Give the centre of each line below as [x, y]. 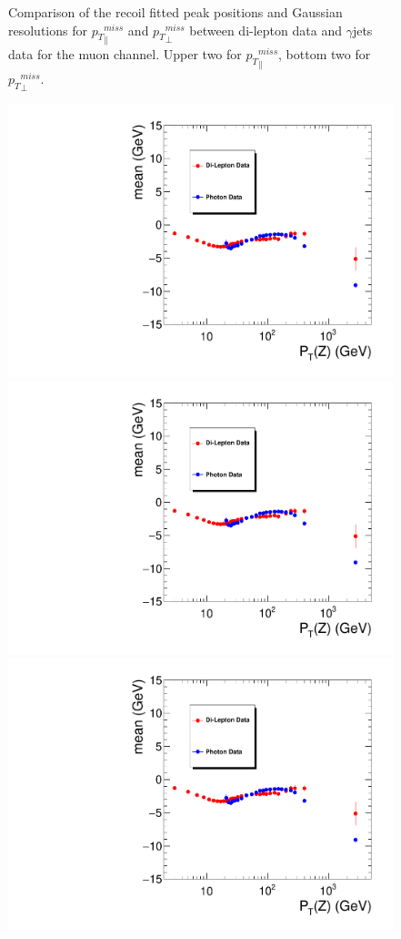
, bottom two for [325, 54]
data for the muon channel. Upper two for [125, 54]
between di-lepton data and [266, 30]
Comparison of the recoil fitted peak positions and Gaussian [175, 12]
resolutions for [48, 30]
